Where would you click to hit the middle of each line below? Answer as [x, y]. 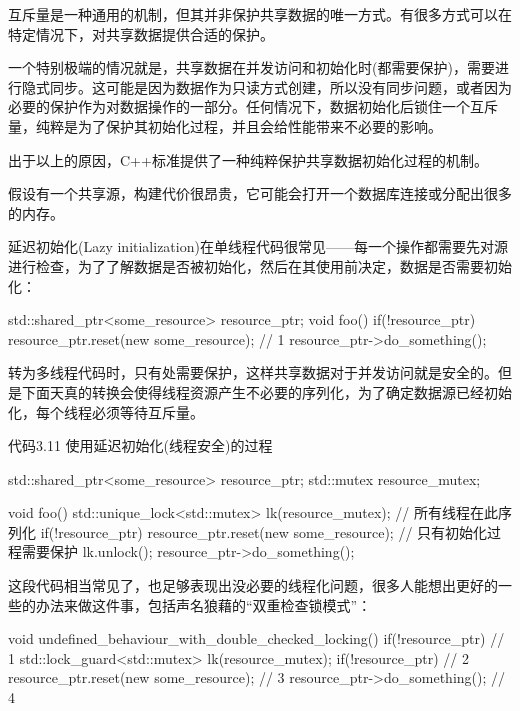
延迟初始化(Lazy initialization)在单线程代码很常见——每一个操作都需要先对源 [258, 246]
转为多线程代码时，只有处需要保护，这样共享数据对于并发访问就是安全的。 [253, 372]
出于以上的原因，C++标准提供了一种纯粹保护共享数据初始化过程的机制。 [248, 159]
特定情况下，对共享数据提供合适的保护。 [141, 33]
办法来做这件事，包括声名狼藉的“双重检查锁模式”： [203, 604]
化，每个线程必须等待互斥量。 [106, 411]
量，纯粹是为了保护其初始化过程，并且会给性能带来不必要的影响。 [225, 125]
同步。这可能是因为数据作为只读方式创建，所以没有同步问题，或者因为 [280, 86]
